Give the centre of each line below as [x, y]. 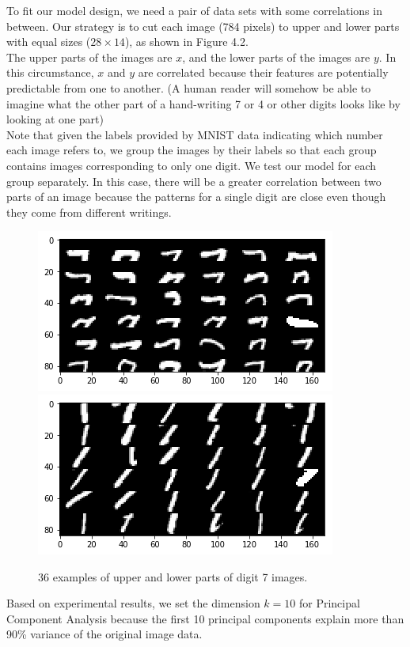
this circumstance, [50, 72]
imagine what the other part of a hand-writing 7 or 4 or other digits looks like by [203, 103]
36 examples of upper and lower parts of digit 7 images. [173, 576]
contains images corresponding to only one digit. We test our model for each [192, 165]
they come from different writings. [89, 212]
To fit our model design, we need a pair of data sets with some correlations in [194, 10]
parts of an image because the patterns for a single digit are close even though [196, 197]
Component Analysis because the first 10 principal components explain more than [205, 618]
